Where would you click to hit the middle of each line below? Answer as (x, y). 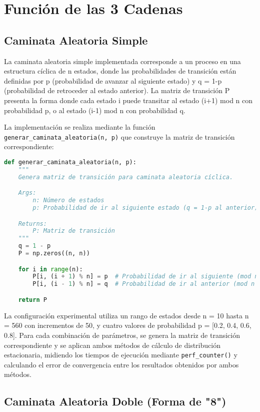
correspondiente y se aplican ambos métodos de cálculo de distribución (112, 345)
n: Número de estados (68, 200)
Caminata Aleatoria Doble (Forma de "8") (115, 401)
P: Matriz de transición (74, 231)
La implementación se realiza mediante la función (80, 127)
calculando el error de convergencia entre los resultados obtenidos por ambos (121, 364)
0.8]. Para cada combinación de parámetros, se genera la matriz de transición (122, 335)
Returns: (32, 224)
